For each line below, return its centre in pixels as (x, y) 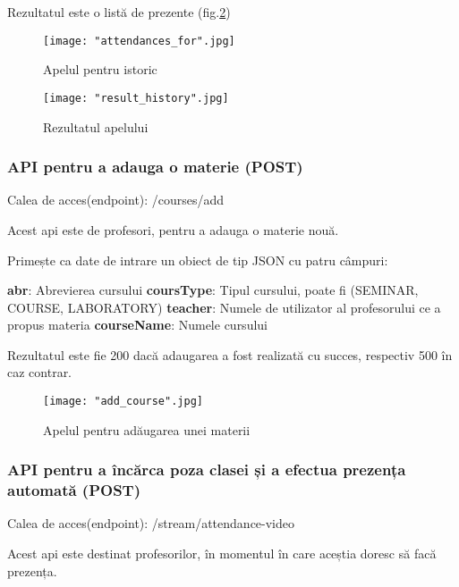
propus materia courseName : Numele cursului (137, 325)
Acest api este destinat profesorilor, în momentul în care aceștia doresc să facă (222, 553)
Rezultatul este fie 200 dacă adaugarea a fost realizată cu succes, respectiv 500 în (230, 354)
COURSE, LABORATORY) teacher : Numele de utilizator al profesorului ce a (224, 307)
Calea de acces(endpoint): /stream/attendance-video (151, 523)
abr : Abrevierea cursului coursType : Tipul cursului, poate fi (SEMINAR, (213, 290)
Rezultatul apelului (96, 126)
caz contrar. (40, 372)
